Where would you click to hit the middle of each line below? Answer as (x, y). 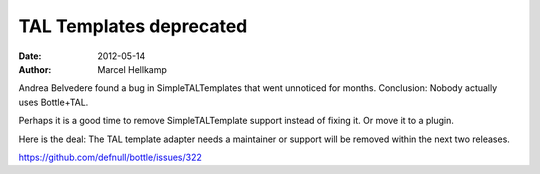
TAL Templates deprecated (133, 26)
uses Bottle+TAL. (53, 102)
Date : (30, 56)
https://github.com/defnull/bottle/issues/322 (110, 157)
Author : (35, 69)
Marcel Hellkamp (132, 69)
